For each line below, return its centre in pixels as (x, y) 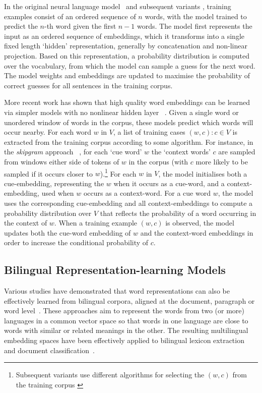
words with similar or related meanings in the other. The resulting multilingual (126, 330)
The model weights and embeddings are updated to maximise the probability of (127, 75)
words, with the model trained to (196, 16)
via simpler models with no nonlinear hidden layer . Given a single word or (121, 112)
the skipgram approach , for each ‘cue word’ (73, 152)
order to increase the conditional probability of (76, 242)
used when (58, 193)
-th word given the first (80, 26)
